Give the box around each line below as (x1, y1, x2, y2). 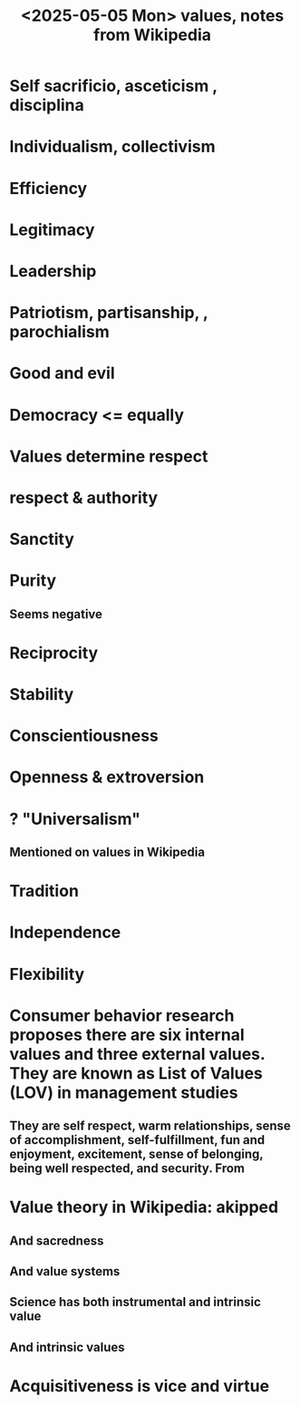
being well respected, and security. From (9, 1161, 246, 1177)
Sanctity (9, 529, 75, 549)
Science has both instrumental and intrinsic (9, 1294, 261, 1310)
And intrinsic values (9, 1339, 125, 1355)
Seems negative (9, 606, 102, 622)
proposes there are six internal (9, 1024, 245, 1045)
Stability (9, 684, 74, 705)
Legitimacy (9, 219, 95, 240)
